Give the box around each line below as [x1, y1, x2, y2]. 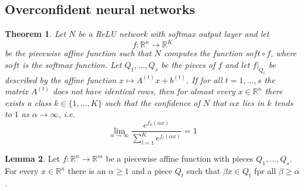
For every [5, 165, 39, 177]
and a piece [131, 165, 173, 177]
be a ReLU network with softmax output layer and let [78, 28, 269, 40]
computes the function [164, 47, 243, 59]
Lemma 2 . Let [5, 152, 60, 165]
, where [271, 47, 296, 59]
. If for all [186, 73, 222, 86]
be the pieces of [161, 58, 215, 70]
